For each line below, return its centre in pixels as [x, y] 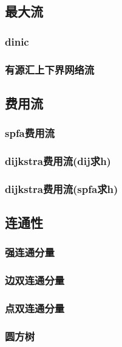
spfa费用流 [30, 133]
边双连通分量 [35, 280]
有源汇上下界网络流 [50, 69]
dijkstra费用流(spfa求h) [62, 188]
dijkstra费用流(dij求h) [58, 161]
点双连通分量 [35, 308]
